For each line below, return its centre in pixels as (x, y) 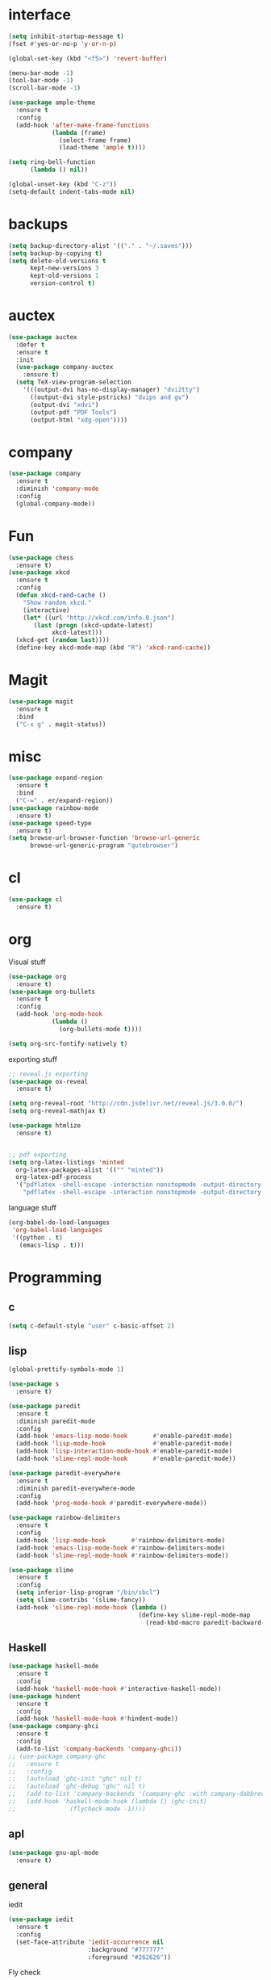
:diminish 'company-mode (57, 489)
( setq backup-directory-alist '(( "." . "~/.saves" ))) (101, 245)
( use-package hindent (45, 1696)
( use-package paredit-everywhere (65, 1473)
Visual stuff (27, 962)
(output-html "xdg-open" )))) (79, 420)
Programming (55, 1277)
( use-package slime (41, 1570)
